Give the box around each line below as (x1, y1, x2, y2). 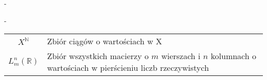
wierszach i (161, 50, 201, 62)
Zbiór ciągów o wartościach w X (47, 35, 162, 47)
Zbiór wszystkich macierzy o (47, 50, 149, 62)
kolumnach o (211, 50, 256, 62)
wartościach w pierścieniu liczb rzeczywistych (47, 62, 209, 74)
